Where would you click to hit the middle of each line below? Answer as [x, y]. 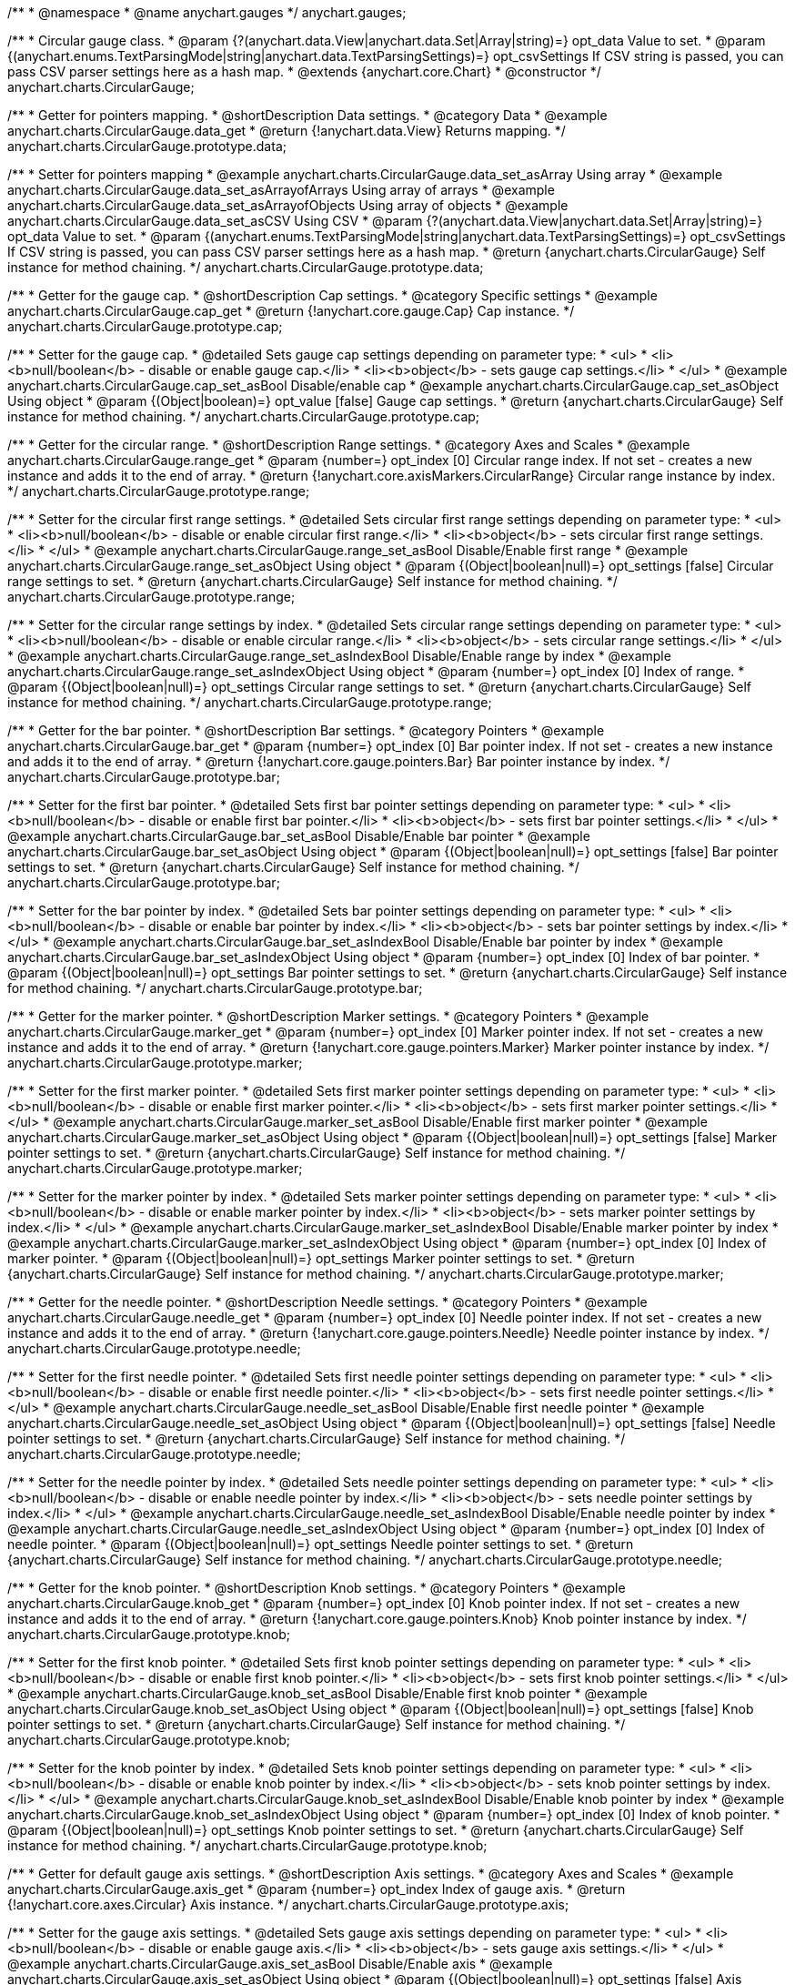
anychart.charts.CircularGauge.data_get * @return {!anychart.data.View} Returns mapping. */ [287, 131]
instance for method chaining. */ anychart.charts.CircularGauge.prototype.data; [246, 267]
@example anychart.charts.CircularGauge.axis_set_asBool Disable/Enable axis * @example [280, 1964]
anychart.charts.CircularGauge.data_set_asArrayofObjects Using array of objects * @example [288, 205]
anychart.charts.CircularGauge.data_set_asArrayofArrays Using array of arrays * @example [281, 190]
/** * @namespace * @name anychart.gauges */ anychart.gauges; [207, 12]
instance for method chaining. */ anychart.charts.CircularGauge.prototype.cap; [244, 416]
